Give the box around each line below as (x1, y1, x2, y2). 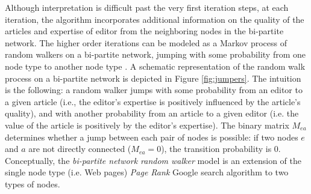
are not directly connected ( (28, 142, 131, 155)
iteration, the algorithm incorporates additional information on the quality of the (5, 13, 304, 25)
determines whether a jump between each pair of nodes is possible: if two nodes (5, 130, 298, 143)
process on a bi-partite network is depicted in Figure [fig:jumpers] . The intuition (5, 71, 301, 84)
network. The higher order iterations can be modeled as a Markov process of (5, 36, 287, 49)
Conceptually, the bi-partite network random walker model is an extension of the (5, 154, 301, 166)
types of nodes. (5, 177, 60, 190)
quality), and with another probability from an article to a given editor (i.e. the (5, 107, 299, 120)
